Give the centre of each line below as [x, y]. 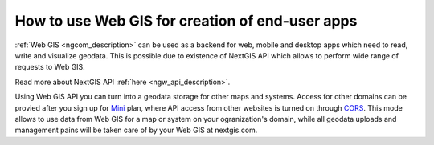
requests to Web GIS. [50, 67]
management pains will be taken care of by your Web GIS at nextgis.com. [136, 130]
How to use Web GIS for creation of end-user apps [186, 21]
